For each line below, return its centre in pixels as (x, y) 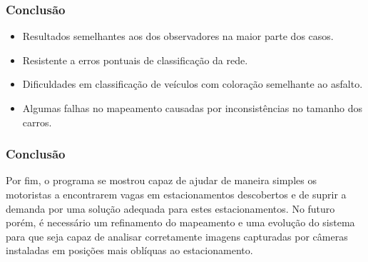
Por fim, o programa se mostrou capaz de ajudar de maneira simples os (161, 180)
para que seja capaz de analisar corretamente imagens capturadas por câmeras (177, 236)
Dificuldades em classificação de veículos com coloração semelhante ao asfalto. (193, 84)
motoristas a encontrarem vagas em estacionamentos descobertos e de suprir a (176, 194)
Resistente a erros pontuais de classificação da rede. (135, 60)
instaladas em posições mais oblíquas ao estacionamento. (129, 250)
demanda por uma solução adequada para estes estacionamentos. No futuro (170, 208)
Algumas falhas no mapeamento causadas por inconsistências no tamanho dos (193, 108)
